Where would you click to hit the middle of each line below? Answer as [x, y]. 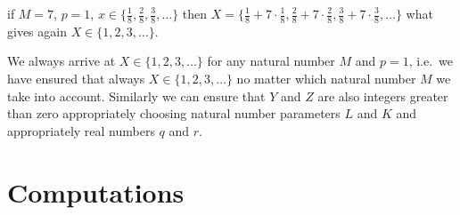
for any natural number [271, 61]
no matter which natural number [326, 79]
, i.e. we [431, 61]
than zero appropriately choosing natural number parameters [174, 113]
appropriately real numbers [81, 130]
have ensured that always [76, 79]
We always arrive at [62, 61]
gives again [37, 31]
